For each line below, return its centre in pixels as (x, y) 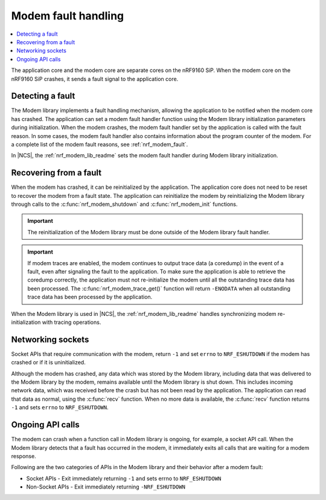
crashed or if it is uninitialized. (48, 363)
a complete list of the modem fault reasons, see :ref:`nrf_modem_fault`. (100, 144)
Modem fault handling (68, 16)
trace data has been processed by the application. (90, 297)
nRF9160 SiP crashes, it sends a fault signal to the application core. (95, 79)
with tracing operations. (72, 322)
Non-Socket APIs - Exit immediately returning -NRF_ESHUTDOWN (106, 487)
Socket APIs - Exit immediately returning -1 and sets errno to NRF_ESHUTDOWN (124, 478)
